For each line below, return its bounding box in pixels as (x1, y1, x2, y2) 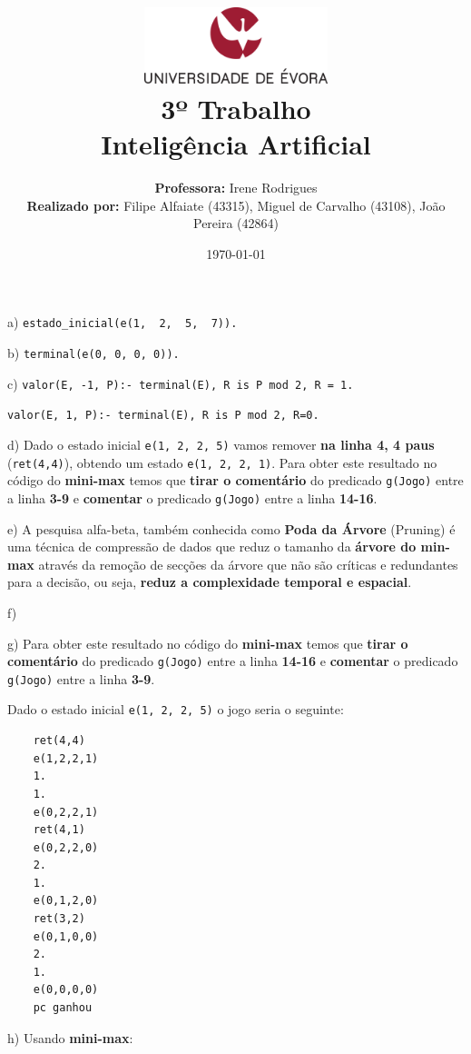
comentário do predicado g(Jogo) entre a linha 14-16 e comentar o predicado (7, 651, 458, 671)
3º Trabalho (161, 89, 311, 126)
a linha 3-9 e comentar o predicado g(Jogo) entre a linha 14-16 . (7, 488, 378, 507)
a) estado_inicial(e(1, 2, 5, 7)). (7, 313, 238, 332)
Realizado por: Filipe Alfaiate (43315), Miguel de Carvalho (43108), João (26, 195, 446, 214)
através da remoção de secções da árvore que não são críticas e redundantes (38, 554, 458, 573)
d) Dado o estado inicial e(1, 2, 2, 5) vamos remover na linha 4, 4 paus (7, 434, 435, 453)
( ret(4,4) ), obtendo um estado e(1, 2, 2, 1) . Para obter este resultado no (7, 452, 437, 472)
